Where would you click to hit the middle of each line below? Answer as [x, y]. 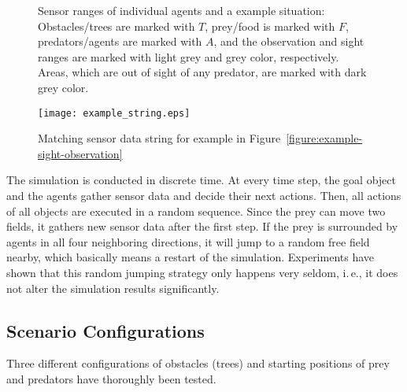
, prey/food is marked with [270, 26]
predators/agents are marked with [120, 41]
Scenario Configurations [105, 330]
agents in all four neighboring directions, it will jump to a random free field [188, 241]
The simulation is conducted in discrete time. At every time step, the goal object [201, 180]
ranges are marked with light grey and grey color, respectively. [189, 56]
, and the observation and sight [289, 41]
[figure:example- [324, 138]
